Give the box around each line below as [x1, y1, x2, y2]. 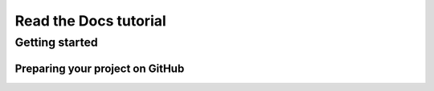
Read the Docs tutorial [14, 12, 166, 30]
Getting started [14, 35, 98, 49]
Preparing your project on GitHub [14, 61, 185, 75]
